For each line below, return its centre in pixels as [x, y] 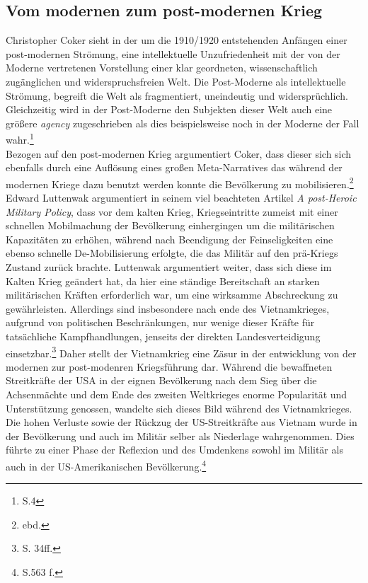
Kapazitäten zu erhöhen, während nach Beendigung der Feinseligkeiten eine [169, 239]
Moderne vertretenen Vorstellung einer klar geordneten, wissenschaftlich [162, 68]
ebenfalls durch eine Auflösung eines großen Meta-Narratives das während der [174, 167]
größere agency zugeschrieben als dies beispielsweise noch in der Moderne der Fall [183, 123]
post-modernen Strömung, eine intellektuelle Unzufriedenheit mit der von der [173, 53]
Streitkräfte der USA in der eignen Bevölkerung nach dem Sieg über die [161, 380]
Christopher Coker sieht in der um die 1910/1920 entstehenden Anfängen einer [177, 40]
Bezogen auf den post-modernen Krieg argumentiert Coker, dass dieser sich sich [179, 153]
